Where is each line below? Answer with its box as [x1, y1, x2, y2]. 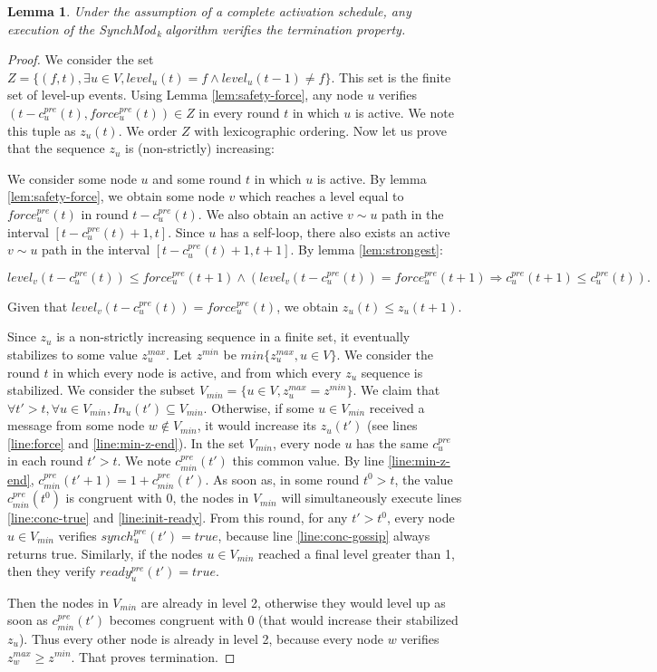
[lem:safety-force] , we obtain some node [7, 187, 225, 206]
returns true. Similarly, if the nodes [7, 543, 203, 562]
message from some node [7, 416, 145, 435]
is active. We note [354, 102, 454, 121]
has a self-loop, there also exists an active [219, 222, 450, 241]
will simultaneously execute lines [281, 488, 462, 507]
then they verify [7, 562, 96, 581]
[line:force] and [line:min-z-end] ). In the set [7, 433, 245, 452]
